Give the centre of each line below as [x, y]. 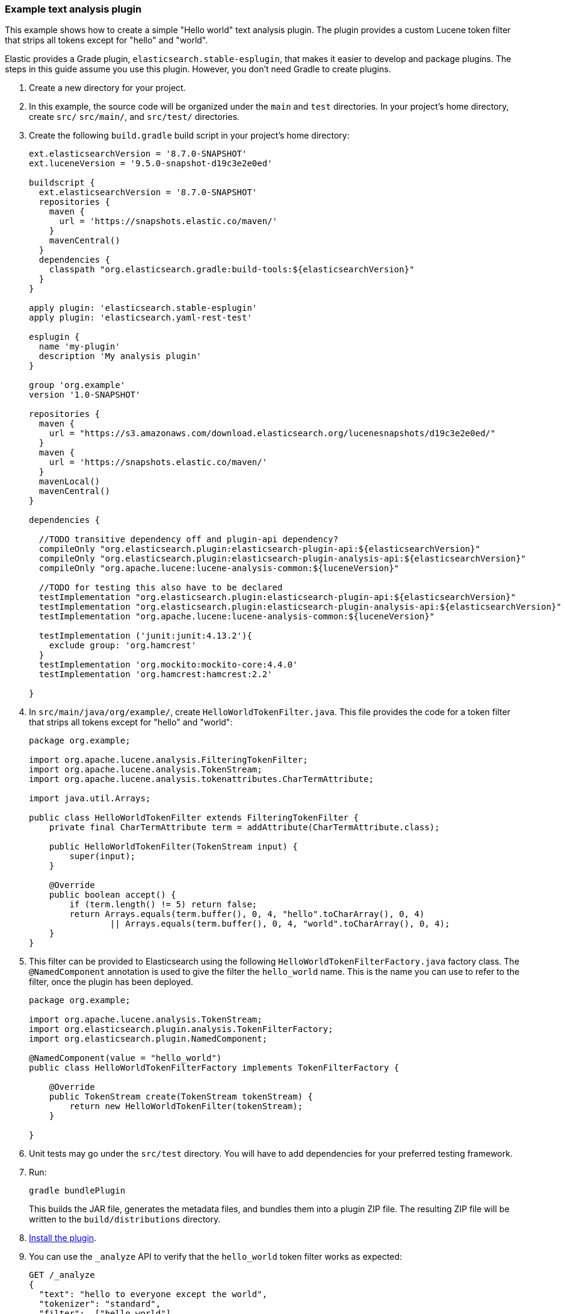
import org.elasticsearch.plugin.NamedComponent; [148, 1039]
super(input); [103, 856]
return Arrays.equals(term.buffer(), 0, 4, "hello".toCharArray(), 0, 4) [247, 914]
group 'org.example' [77, 385]
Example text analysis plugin [73, 9]
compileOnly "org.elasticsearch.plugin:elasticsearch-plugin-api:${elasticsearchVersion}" [260, 549]
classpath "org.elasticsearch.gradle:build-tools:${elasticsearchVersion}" [232, 270]
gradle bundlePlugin [77, 1191]
